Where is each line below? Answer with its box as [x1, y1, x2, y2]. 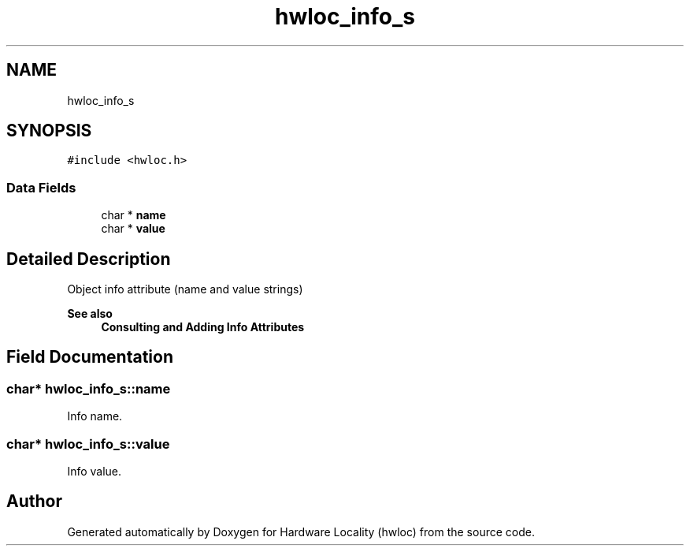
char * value [101, 222, 165, 236]
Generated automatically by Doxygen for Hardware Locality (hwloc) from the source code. [67, 524, 535, 539]
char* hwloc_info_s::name [6, 380, 171, 397]
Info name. [67, 409, 123, 423]
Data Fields [6, 179, 76, 196]
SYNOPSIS [6, 121, 92, 141]
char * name [101, 208, 166, 222]
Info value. [67, 464, 122, 478]
